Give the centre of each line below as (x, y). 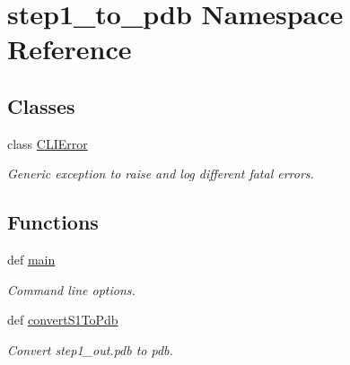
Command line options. (71, 289)
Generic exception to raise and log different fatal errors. (161, 174)
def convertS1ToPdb (63, 320)
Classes (41, 105)
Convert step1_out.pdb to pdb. (90, 349)
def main (31, 260)
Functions (53, 222)
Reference (70, 49)
